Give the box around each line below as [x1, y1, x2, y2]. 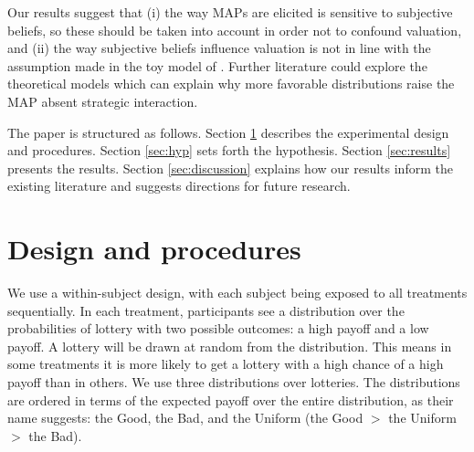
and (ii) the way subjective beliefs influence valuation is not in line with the [7, 38, 431, 58]
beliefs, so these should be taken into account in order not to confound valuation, [7, 20, 462, 39]
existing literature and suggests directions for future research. [7, 176, 351, 195]
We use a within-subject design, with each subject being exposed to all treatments [7, 283, 468, 302]
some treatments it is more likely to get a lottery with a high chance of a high [7, 354, 444, 373]
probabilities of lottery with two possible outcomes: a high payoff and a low [7, 319, 429, 338]
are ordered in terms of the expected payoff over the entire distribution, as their [7, 390, 454, 409]
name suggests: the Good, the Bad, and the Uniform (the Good [7, 408, 363, 427]
